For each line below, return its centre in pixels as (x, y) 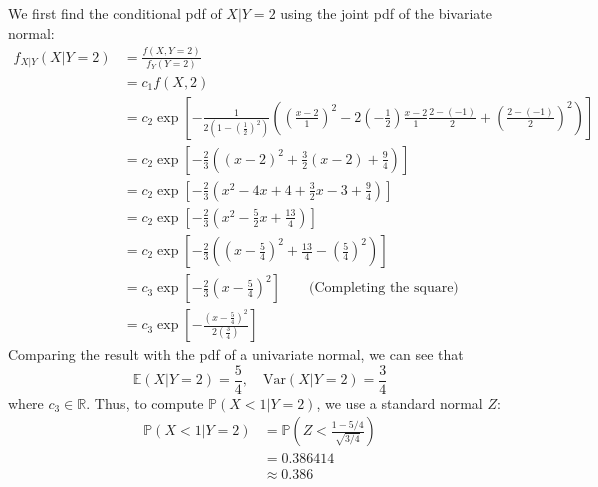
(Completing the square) (384, 288)
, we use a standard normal (399, 402)
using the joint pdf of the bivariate (386, 13)
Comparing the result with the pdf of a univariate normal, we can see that (236, 354)
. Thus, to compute (145, 402)
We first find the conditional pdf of (115, 13)
